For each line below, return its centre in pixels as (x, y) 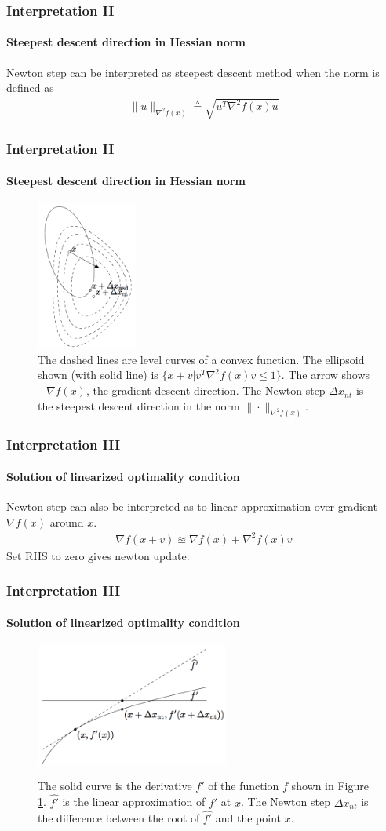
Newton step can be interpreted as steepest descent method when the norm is (193, 72)
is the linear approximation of (134, 802)
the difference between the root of (119, 818)
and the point (248, 818)
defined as (30, 87)
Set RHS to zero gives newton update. (98, 555)
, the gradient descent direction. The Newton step (206, 390)
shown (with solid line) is (98, 375)
